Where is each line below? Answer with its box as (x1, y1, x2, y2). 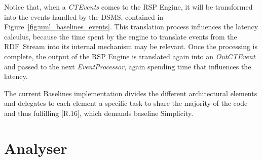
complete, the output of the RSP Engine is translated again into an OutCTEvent (4, 51, 255, 61)
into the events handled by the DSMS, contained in (4, 11, 164, 22)
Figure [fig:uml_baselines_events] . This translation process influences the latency (4, 21, 258, 32)
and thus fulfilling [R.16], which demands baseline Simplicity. (4, 107, 194, 118)
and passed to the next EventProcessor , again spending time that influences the (4, 61, 251, 71)
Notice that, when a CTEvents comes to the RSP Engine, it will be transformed (4, 2, 253, 12)
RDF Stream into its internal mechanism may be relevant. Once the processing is (4, 41, 258, 52)
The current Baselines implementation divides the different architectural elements (4, 88, 257, 98)
